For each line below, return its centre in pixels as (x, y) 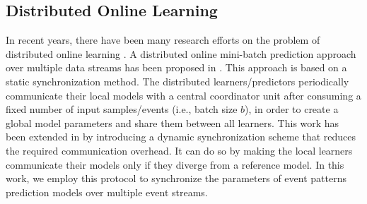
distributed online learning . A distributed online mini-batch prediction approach (181, 53)
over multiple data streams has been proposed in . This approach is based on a (176, 67)
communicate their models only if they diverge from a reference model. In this (175, 164)
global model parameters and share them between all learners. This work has (173, 122)
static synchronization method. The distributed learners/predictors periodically (177, 81)
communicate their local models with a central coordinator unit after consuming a (183, 95)
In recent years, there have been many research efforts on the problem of (163, 40)
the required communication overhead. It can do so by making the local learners (179, 150)
